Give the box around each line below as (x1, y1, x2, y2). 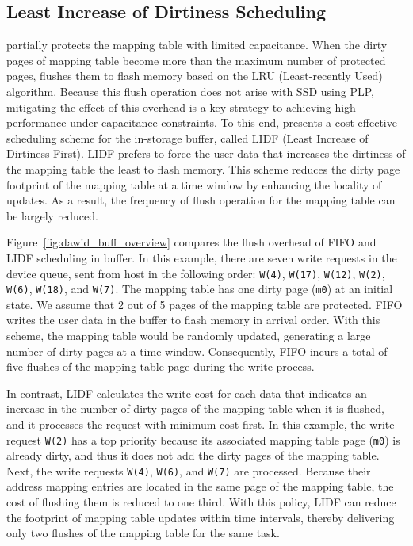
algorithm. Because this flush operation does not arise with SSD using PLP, (6, 82, 374, 99)
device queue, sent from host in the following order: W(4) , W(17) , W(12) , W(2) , (6, 265, 385, 281)
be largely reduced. (6, 207, 98, 223)
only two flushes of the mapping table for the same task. (6, 525, 280, 541)
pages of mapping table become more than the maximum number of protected (6, 52, 386, 68)
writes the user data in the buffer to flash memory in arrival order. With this (6, 311, 380, 328)
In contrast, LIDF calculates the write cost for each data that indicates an (6, 384, 367, 401)
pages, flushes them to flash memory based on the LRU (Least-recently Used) (6, 67, 383, 84)
